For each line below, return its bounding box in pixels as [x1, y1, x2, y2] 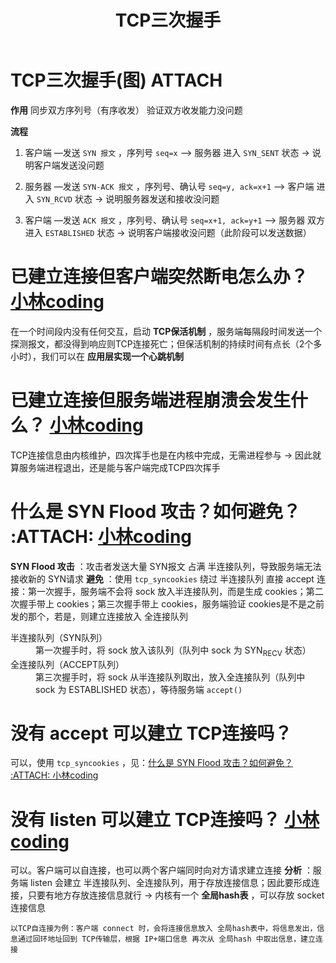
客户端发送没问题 [33, 159, 105, 171]
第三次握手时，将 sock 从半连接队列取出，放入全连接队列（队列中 [35, 671, 306, 683]
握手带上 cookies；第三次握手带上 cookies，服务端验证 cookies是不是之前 [18, 597, 325, 610]
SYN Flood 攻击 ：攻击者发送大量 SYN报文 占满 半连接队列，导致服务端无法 [10, 560, 322, 572]
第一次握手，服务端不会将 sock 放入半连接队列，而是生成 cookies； [27, 585, 307, 597]
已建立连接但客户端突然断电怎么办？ [10, 266, 309, 288]
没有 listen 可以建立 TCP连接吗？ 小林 [10, 808, 320, 831]
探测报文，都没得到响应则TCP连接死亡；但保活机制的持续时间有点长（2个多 [10, 337, 323, 350]
